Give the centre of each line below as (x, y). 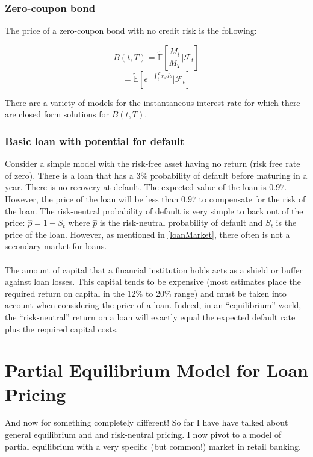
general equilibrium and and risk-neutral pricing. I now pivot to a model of (143, 434)
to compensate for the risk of (252, 199)
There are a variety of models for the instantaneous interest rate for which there (153, 102)
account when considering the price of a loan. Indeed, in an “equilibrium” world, (153, 305)
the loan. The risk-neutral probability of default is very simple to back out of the (154, 210)
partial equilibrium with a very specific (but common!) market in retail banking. (153, 446)
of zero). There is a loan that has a (69, 175)
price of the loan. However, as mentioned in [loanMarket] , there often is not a (147, 234)
